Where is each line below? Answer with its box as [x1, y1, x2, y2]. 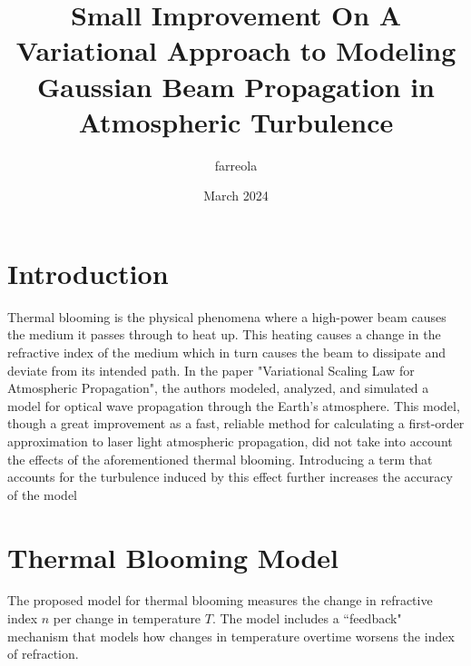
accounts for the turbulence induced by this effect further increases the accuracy [7, 467, 453, 486]
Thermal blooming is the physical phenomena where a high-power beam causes [7, 307, 446, 326]
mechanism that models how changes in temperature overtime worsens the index [7, 626, 455, 645]
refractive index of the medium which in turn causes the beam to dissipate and [7, 343, 446, 361]
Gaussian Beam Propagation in [36, 67, 435, 104]
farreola [214, 155, 258, 174]
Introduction [7, 254, 169, 291]
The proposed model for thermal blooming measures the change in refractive [7, 591, 433, 610]
